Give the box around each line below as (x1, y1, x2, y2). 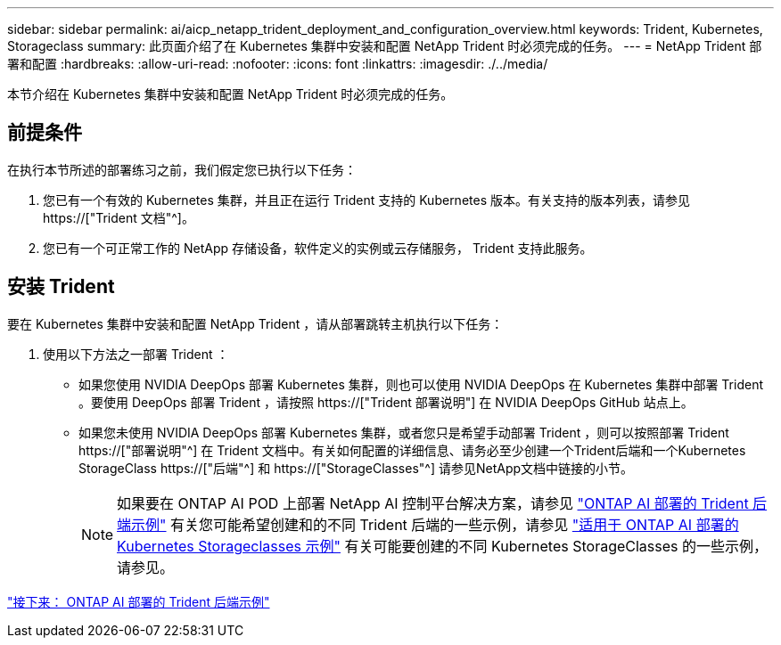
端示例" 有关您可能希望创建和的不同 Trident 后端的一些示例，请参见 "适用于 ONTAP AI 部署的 (117, 515, 739, 534)
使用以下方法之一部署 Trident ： (43, 346, 229, 362)
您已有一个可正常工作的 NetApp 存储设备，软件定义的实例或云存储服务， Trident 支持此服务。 (43, 240, 593, 256)
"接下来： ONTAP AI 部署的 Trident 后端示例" (7, 593, 270, 609)
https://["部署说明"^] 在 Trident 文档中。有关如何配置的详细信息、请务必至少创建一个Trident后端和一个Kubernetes (78, 442, 746, 458)
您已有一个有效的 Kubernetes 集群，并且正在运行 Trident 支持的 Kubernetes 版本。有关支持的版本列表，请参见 (43, 192, 690, 208)
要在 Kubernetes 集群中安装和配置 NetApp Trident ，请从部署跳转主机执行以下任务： (7, 315, 504, 331)
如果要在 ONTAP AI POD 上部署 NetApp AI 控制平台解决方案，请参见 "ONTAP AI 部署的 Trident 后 (117, 494, 768, 512)
